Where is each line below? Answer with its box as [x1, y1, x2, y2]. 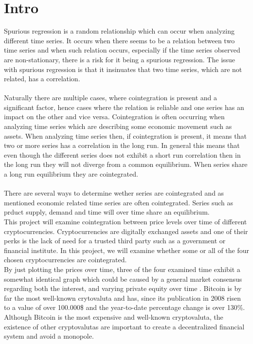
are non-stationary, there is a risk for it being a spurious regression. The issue [4, 54, 235, 64]
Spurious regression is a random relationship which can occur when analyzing [4, 26, 235, 36]
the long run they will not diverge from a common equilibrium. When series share [4, 159, 248, 169]
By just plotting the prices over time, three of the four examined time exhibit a [4, 264, 240, 274]
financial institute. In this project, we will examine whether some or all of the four [4, 245, 249, 255]
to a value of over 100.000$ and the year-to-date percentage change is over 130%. [4, 302, 245, 312]
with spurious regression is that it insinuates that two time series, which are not [4, 64, 242, 74]
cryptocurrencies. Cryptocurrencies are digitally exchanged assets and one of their [4, 226, 248, 236]
